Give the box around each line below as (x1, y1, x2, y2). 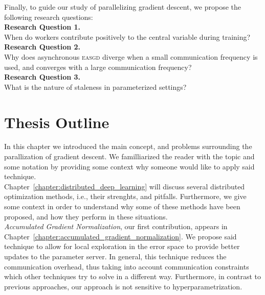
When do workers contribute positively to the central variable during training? (4, 31, 251, 42)
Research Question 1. (4, 21, 81, 32)
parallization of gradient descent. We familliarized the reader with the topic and (4, 151, 255, 162)
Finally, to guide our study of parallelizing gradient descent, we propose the (4, 2, 241, 12)
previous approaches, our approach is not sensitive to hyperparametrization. (4, 281, 242, 291)
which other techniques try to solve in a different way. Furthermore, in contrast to (4, 271, 261, 282)
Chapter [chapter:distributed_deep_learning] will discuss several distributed (4, 181, 245, 191)
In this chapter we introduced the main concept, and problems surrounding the (4, 141, 252, 152)
